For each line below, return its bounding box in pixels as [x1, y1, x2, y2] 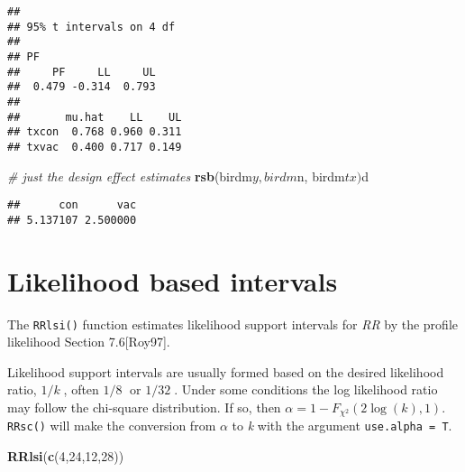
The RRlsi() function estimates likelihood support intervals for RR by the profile [7, 314, 459, 333]
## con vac [7, 199, 137, 212]
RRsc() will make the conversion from [7, 416, 216, 435]
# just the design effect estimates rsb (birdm [7, 166, 252, 185]
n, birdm [296, 166, 345, 185]
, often [63, 380, 99, 399]
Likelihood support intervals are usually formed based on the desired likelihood [7, 362, 444, 381]
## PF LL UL [7, 65, 156, 79]
